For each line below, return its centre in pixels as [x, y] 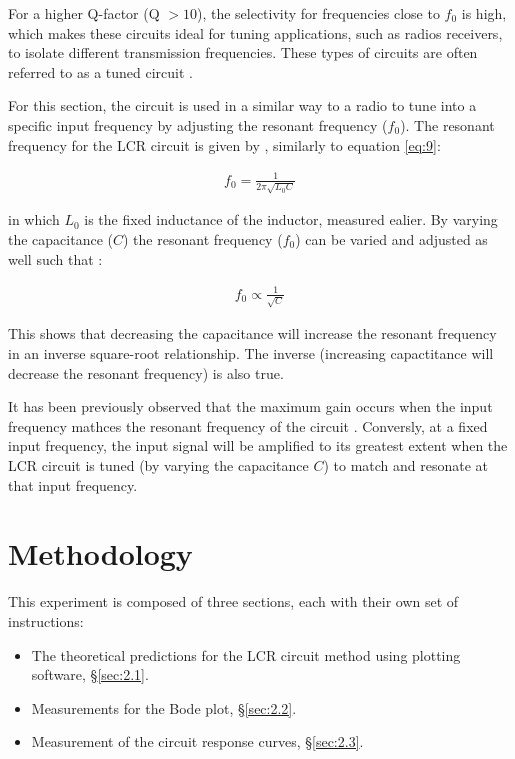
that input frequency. [73, 484]
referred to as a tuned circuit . [100, 71]
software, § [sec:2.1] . [90, 674]
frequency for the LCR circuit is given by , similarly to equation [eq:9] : [224, 144]
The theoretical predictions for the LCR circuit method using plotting [246, 654]
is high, [484, 13]
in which [34, 219]
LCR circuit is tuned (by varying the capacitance [158, 465]
